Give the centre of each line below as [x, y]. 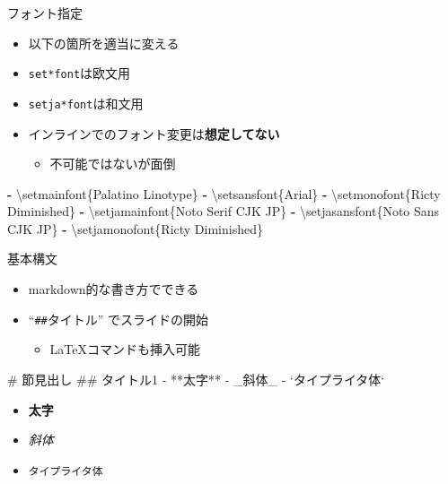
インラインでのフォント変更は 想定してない [154, 133]
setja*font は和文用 [86, 103]
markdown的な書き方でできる [114, 289]
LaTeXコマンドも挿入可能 [125, 349]
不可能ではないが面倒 [113, 164]
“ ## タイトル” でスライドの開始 [119, 319]
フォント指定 [45, 13]
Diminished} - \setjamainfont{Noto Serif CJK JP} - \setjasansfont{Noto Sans [224, 211]
